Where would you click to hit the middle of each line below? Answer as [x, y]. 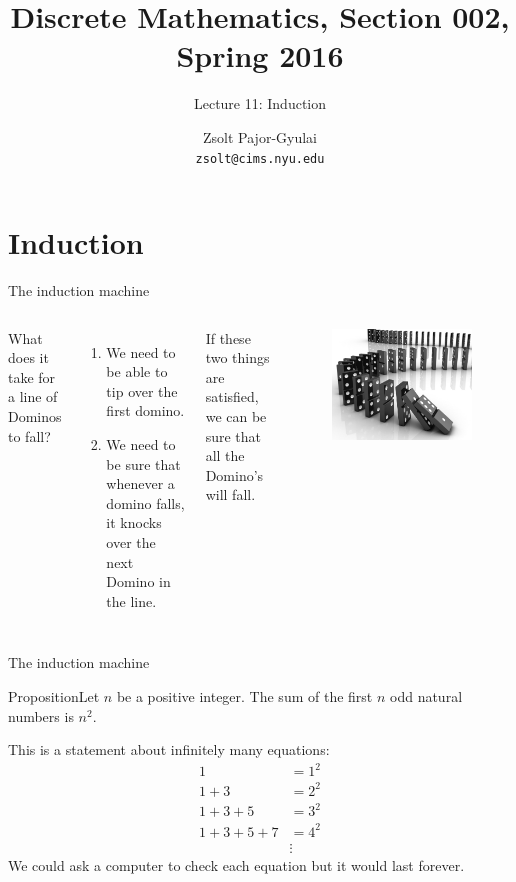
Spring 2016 [260, 55]
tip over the [142, 390]
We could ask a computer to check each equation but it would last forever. [236, 864]
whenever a [140, 483]
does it [28, 357]
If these [228, 337]
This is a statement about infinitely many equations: [169, 749]
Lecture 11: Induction [260, 103]
